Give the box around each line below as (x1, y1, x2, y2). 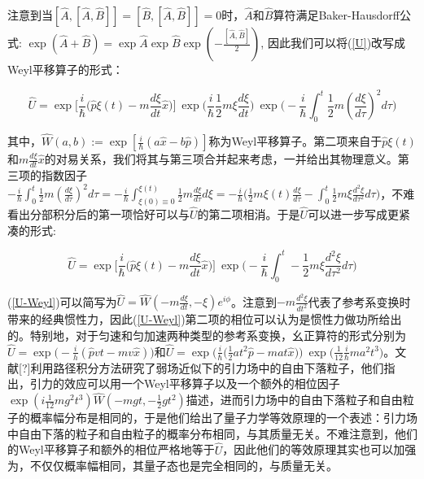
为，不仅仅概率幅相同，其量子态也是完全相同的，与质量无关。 (7, 457, 338, 474)
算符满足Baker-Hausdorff (273, 7, 400, 23)
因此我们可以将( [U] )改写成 (267, 34, 406, 50)
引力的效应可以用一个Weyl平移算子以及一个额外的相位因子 (29, 375, 340, 392)
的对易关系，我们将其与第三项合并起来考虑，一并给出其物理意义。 (44, 150, 398, 168)
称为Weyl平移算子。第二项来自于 (208, 133, 382, 150)
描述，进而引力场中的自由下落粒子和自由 (186, 391, 403, 408)
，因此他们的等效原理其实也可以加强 (222, 441, 417, 458)
